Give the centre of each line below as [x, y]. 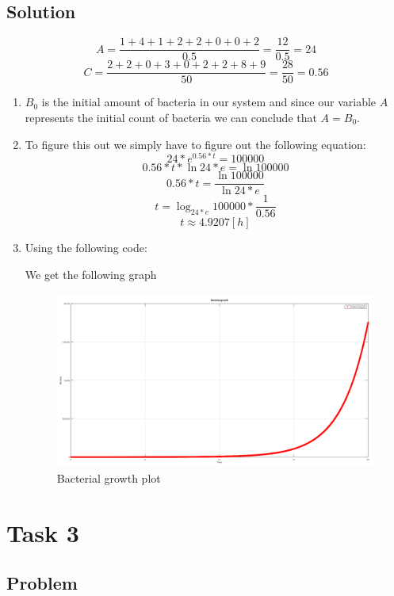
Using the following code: [86, 248]
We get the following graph [91, 274]
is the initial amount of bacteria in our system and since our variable [209, 102]
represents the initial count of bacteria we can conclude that [171, 117]
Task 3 [43, 532]
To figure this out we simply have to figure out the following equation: [195, 144]
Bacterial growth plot [109, 478]
